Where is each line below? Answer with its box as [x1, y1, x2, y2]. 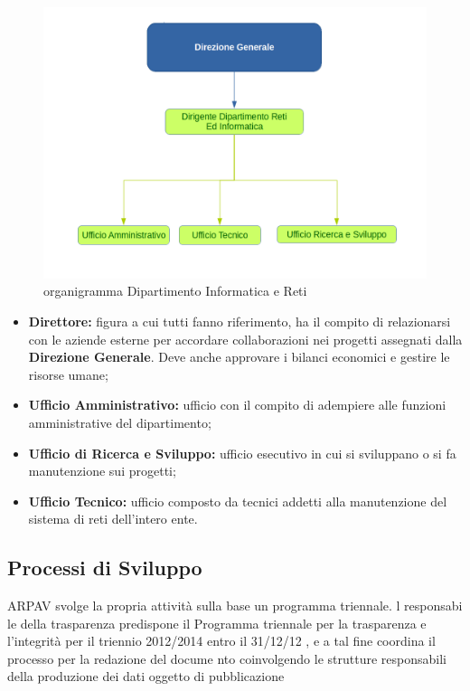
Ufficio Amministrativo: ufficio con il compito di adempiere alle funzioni [28, 395, 446, 414]
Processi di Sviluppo [7, 554, 202, 582]
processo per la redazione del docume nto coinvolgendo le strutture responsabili [7, 648, 446, 667]
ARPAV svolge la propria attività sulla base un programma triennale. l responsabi [7, 596, 463, 615]
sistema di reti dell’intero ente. [28, 509, 198, 528]
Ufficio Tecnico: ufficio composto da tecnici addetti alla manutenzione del [28, 491, 447, 510]
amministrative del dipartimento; [28, 412, 211, 431]
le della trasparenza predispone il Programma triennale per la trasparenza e [7, 613, 427, 632]
